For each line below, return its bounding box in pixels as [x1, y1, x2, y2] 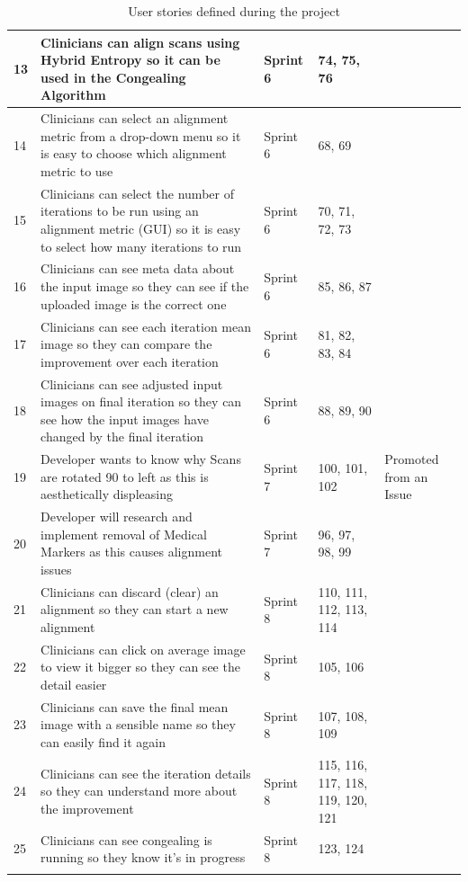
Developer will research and [40, 507, 193, 526]
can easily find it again [40, 733, 166, 752]
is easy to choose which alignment [40, 144, 227, 163]
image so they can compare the [40, 334, 212, 353]
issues [40, 559, 72, 578]
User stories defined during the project [128, 2, 340, 20]
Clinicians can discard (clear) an [40, 582, 219, 601]
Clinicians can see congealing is [40, 830, 212, 849]
